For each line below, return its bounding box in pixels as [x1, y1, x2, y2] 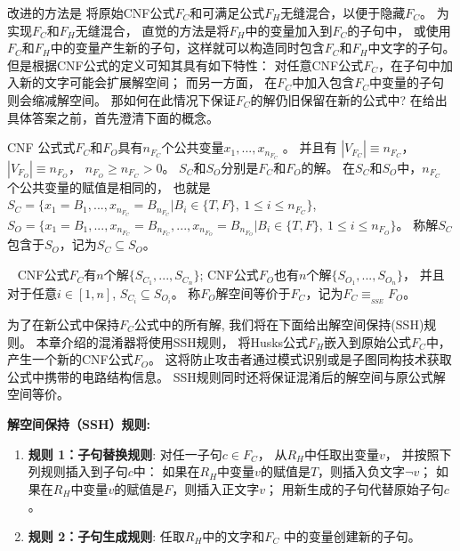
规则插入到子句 [40, 462, 128, 481]
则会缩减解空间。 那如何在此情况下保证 [7, 90, 236, 109]
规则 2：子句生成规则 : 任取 [28, 526, 185, 545]
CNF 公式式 [7, 138, 76, 157]
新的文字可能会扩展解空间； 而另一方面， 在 [19, 73, 278, 92]
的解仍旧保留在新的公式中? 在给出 [250, 90, 448, 109]
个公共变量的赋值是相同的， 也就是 [7, 177, 211, 196]
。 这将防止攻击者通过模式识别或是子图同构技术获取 [149, 350, 452, 369]
